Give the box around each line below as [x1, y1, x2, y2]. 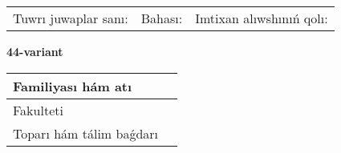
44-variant [6, 43, 63, 59]
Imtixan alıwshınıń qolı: [195, 9, 328, 27]
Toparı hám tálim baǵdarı [13, 123, 159, 143]
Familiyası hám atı [13, 76, 132, 95]
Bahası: [140, 9, 183, 27]
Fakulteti [13, 100, 63, 119]
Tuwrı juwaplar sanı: [13, 9, 128, 27]
